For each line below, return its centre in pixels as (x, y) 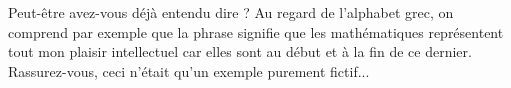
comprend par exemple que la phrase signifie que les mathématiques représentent (256, 31)
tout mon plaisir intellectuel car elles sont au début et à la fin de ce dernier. (240, 51)
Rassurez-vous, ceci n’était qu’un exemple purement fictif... (189, 70)
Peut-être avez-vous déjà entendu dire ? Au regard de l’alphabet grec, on (231, 12)
